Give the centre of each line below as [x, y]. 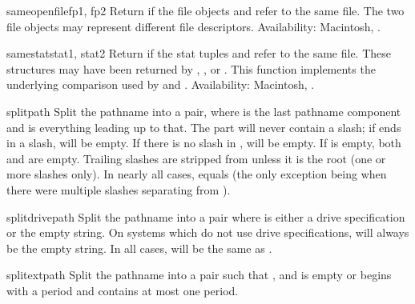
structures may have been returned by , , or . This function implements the [191, 68]
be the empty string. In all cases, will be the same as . [139, 248]
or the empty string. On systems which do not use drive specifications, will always [208, 232]
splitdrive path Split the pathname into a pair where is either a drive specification [206, 216]
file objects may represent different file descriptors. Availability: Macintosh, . [193, 26]
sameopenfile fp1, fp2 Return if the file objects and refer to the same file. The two [205, 10]
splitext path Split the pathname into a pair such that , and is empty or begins [199, 275]
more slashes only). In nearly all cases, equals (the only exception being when [197, 174]
